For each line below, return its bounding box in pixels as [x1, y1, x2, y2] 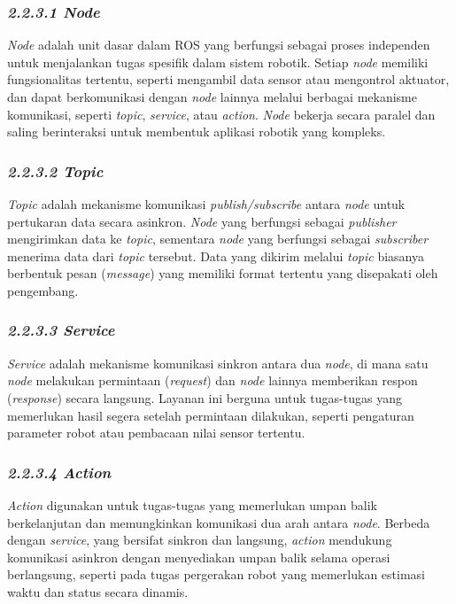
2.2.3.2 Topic [7, 159, 104, 182]
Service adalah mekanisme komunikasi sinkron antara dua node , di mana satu [7, 353, 429, 372]
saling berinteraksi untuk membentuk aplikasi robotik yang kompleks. [7, 122, 386, 141]
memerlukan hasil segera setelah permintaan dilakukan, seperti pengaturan [7, 406, 414, 424]
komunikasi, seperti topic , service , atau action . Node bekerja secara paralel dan [7, 105, 436, 123]
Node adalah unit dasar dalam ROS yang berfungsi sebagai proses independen [7, 35, 430, 54]
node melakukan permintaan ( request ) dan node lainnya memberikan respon [7, 371, 418, 390]
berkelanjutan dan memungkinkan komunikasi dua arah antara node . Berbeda [7, 513, 430, 531]
